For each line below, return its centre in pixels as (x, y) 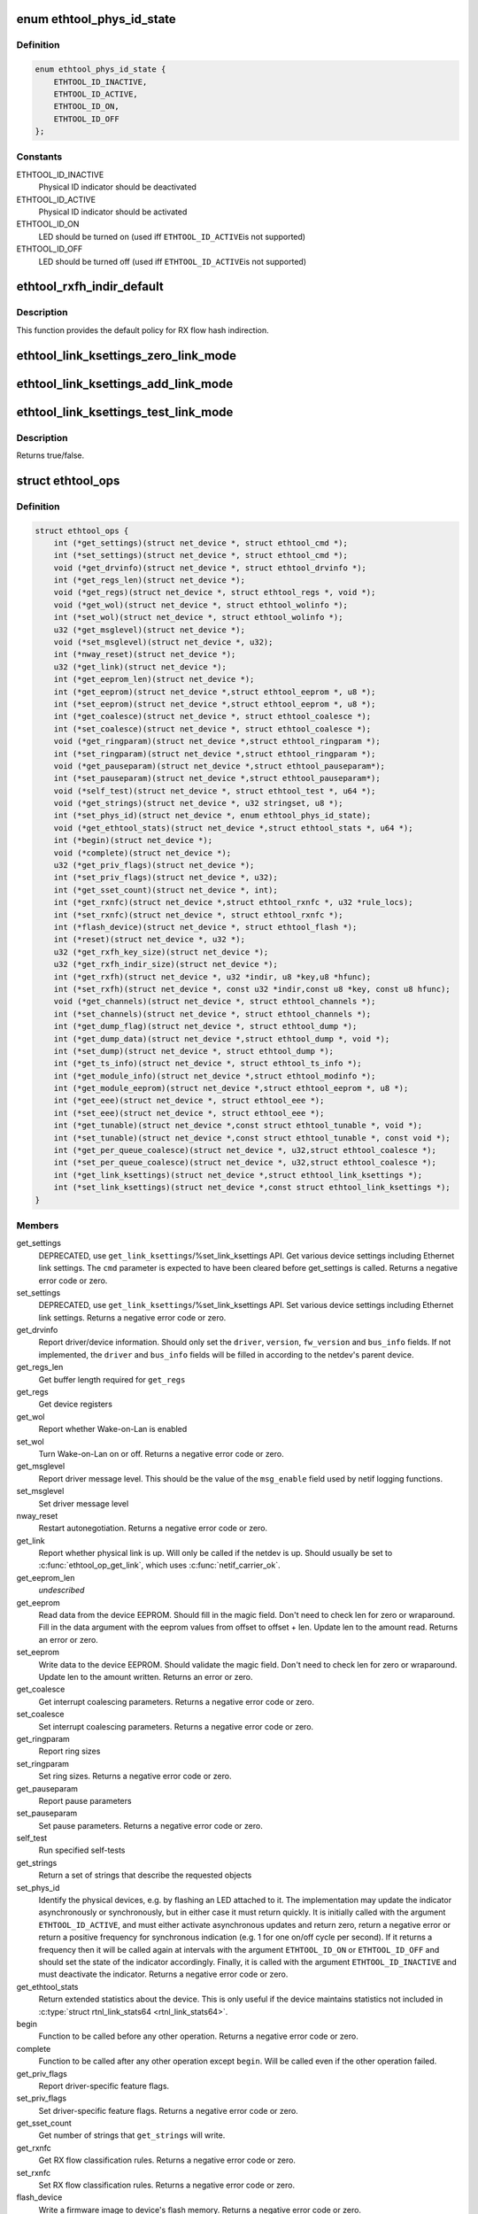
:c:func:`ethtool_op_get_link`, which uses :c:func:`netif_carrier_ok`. (159, 1565)
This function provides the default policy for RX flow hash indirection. (143, 330)
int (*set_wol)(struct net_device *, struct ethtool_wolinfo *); (198, 617)
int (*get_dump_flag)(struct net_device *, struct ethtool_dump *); (205, 1026)
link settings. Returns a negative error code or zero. (132, 1317)
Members (38, 1225)
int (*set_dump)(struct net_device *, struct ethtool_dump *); (194, 1051)
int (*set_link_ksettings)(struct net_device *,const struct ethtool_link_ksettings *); (252, 1188)
